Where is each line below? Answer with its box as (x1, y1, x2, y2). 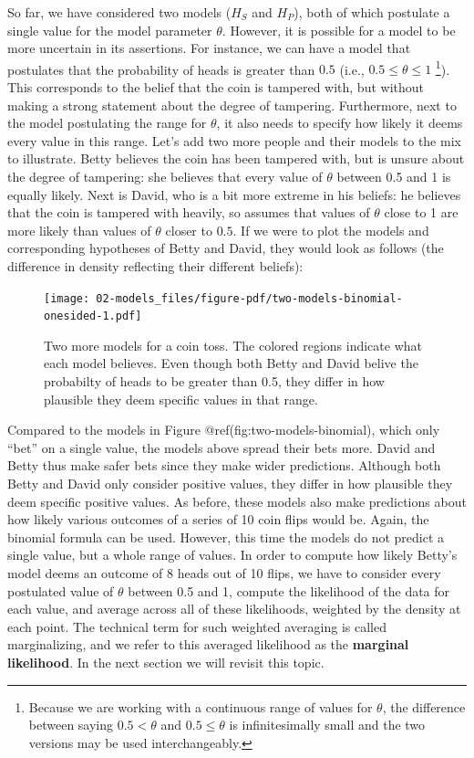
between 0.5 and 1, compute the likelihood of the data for (128, 581, 450, 600)
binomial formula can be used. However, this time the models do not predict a (7, 527, 445, 546)
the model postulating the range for (7, 113, 207, 132)
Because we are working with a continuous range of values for (28, 697, 373, 716)
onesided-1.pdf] (44, 310, 142, 323)
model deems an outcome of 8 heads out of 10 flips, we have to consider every (7, 563, 441, 582)
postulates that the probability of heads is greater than (7, 59, 315, 79)
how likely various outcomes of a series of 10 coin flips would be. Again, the (7, 510, 429, 529)
